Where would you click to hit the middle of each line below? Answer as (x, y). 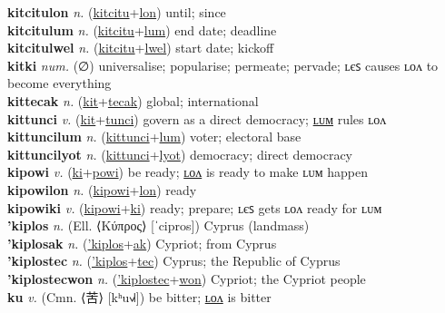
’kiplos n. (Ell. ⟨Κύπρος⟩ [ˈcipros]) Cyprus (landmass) (158, 225)
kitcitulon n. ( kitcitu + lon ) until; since (117, 12)
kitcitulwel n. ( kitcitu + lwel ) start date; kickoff (141, 48)
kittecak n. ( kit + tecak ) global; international (133, 100)
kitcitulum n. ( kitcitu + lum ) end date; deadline (142, 29)
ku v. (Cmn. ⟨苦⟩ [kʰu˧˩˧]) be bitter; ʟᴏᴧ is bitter (139, 296)
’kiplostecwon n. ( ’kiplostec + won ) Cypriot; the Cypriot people (187, 278)
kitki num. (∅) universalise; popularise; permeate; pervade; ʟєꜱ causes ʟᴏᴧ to (223, 65)
